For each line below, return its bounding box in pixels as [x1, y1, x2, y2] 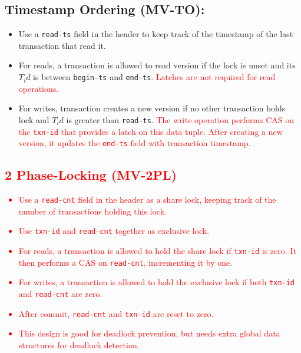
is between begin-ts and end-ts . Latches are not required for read [33, 71, 276, 83]
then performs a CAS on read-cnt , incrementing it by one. [18, 256, 233, 268]
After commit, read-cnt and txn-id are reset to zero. [18, 307, 214, 319]
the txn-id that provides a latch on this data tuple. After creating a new [18, 125, 283, 137]
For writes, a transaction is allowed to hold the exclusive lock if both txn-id [18, 276, 295, 288]
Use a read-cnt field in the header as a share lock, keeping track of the [18, 193, 276, 206]
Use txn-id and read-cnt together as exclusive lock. [18, 225, 210, 237]
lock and [18, 113, 49, 126]
